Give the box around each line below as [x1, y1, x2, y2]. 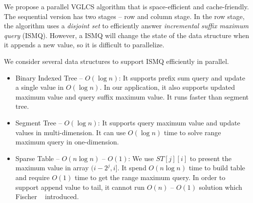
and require [15, 172, 50, 182]
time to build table [189, 162, 245, 173]
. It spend [117, 162, 147, 173]
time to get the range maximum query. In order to [74, 172, 226, 182]
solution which [199, 182, 242, 192]
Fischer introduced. [15, 191, 79, 202]
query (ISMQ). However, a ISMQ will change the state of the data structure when [4, 30, 249, 40]
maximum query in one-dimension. [15, 137, 119, 147]
